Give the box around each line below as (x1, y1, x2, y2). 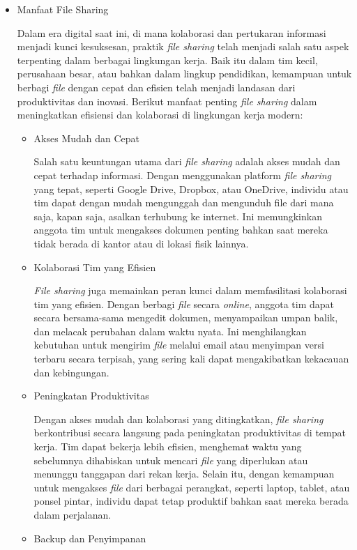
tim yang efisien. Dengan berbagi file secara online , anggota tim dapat (33, 296, 335, 311)
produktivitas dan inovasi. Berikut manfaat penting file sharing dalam (17, 93, 317, 108)
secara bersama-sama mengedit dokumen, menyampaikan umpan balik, (33, 310, 338, 325)
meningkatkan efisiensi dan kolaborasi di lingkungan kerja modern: (17, 107, 303, 122)
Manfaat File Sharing (17, 2, 109, 16)
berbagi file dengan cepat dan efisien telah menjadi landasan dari (17, 79, 296, 94)
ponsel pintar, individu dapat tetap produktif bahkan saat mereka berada (33, 494, 349, 508)
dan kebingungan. (33, 365, 109, 379)
